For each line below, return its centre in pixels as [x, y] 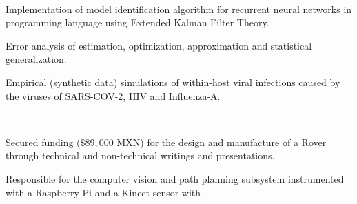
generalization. [36, 59]
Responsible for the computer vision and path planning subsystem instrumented [175, 178]
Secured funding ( [43, 142]
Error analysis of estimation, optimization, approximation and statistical [159, 45]
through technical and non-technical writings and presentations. [140, 155]
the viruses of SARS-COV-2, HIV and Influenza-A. [113, 95]
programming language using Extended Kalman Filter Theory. [137, 22]
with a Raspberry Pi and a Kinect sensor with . [106, 192]
